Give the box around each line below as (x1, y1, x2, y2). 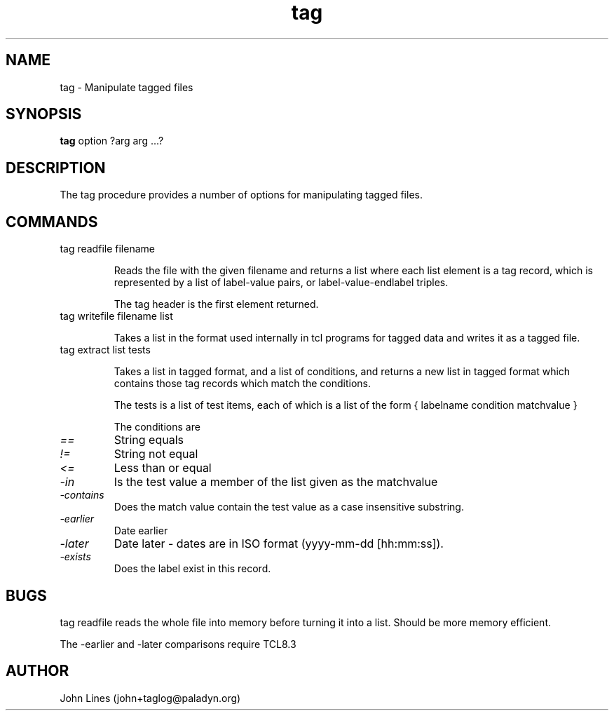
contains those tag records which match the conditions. (114, 377, 371, 390)
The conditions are (114, 421, 200, 433)
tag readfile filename (60, 243, 155, 255)
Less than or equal (114, 461, 212, 475)
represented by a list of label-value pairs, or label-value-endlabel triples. (114, 276, 449, 289)
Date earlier (114, 525, 168, 537)
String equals (114, 433, 184, 447)
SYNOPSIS (6, 105, 82, 123)
